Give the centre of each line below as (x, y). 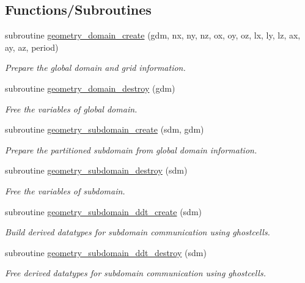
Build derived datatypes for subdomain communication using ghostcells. (138, 232)
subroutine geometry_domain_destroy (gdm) (90, 88)
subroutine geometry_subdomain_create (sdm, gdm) (105, 129)
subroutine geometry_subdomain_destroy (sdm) (96, 170)
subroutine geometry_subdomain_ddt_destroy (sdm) (106, 252)
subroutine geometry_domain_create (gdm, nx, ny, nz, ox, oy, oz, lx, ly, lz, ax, (153, 35)
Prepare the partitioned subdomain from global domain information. (131, 149)
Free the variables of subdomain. (65, 190)
